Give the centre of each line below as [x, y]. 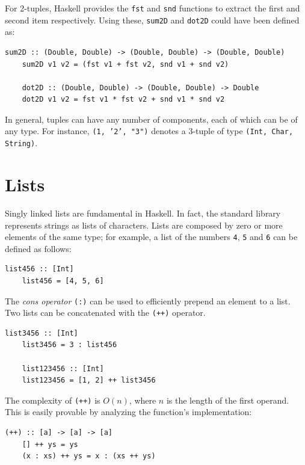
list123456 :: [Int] [63, 368]
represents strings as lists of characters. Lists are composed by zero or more [144, 225]
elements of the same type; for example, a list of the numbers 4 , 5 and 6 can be [151, 237]
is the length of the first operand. [228, 400]
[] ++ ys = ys [50, 444]
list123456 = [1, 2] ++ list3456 [89, 380]
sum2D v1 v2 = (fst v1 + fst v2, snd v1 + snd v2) [125, 64]
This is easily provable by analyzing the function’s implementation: [128, 412]
